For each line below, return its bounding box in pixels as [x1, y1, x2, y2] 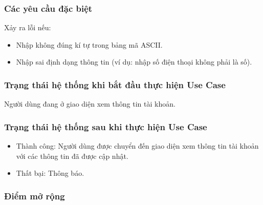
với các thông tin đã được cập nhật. [16, 150, 128, 161]
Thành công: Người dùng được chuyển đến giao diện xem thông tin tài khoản [16, 140, 259, 151]
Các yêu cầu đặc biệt [4, 2, 93, 14]
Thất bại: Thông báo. [16, 168, 84, 178]
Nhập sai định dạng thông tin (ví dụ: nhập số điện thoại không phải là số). [16, 56, 252, 67]
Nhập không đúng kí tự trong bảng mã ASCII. [16, 39, 163, 50]
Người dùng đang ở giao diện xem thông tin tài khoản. [4, 98, 176, 109]
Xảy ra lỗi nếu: [4, 22, 51, 33]
